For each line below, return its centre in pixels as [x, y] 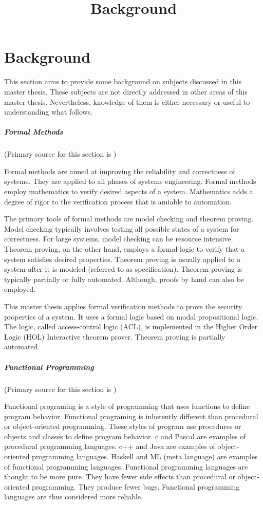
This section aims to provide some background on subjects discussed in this [123, 81]
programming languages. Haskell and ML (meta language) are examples [145, 456]
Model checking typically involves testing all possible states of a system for [122, 228]
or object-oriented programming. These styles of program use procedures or [123, 426]
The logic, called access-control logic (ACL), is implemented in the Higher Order [131, 326]
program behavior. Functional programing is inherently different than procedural [131, 416]
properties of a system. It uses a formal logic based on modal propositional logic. [131, 316]
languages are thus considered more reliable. [73, 497]
